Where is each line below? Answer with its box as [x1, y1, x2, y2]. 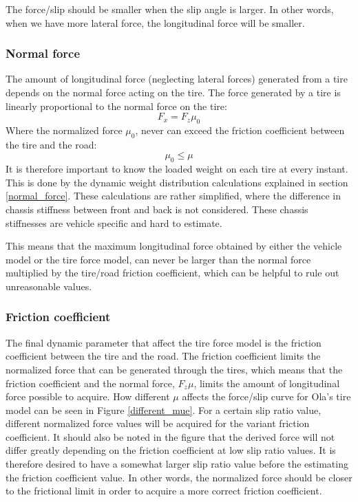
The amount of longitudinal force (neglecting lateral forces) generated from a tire [6, 72, 348, 86]
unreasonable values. [6, 279, 92, 293]
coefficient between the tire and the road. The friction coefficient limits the [6, 349, 321, 363]
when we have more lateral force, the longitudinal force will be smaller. [6, 15, 305, 30]
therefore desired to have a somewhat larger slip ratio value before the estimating [6, 457, 348, 471]
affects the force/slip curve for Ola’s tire [182, 389, 351, 404]
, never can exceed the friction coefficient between [135, 122, 345, 137]
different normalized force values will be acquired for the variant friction [6, 416, 310, 430]
